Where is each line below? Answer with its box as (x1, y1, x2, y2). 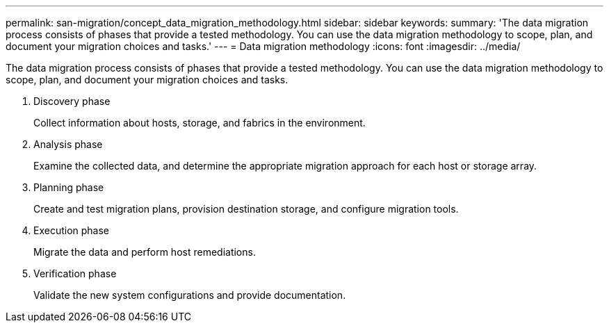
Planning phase (33, 181, 104, 193)
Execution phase (33, 224, 110, 236)
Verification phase (33, 268, 117, 279)
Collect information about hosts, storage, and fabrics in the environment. (33, 117, 366, 129)
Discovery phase (33, 95, 111, 107)
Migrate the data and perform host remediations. (33, 246, 256, 258)
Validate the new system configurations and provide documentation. (33, 289, 346, 301)
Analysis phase (33, 138, 103, 150)
